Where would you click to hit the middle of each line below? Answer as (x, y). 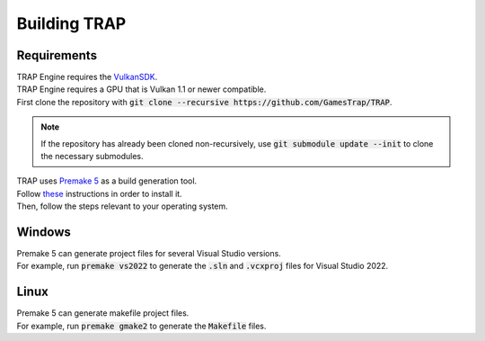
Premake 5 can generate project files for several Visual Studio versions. (149, 254)
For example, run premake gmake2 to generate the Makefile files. (141, 326)
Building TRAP (71, 23)
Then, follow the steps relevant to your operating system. (122, 206)
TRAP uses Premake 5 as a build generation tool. (107, 181)
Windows (44, 232)
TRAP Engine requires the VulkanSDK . (87, 77)
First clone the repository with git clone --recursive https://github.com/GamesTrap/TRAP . (204, 102)
